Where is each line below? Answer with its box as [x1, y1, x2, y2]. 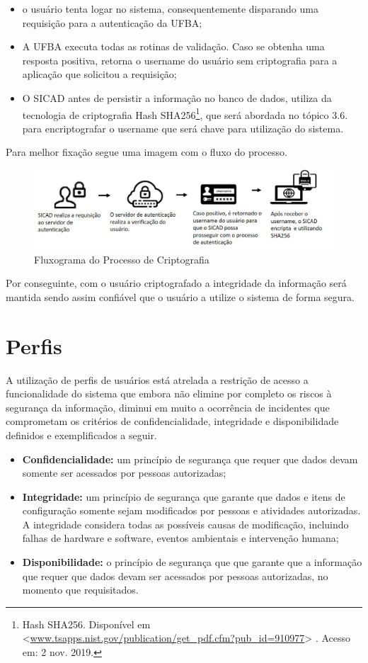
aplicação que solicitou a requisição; [22, 67, 177, 81]
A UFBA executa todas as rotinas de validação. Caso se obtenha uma [22, 39, 325, 54]
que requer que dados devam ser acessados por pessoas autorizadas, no [22, 568, 328, 583]
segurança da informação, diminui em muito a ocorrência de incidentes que [6, 399, 330, 414]
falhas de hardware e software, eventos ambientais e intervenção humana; [22, 531, 339, 545]
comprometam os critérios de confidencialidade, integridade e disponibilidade [6, 414, 339, 429]
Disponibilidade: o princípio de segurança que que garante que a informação [22, 555, 362, 569]
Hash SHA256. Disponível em [22, 616, 151, 631]
